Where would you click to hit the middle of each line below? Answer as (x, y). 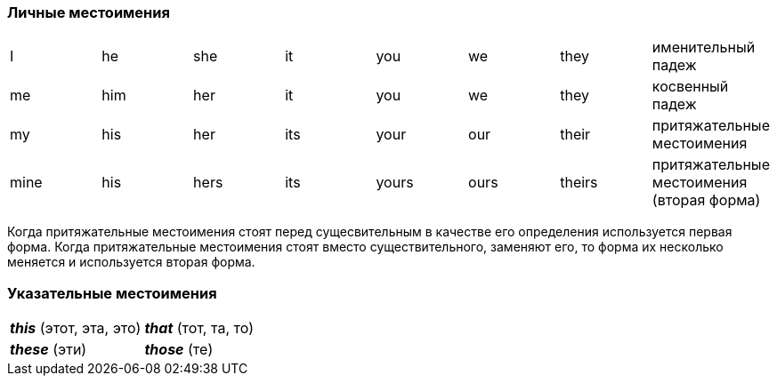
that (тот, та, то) (199, 328)
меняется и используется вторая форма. (131, 262)
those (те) (179, 350)
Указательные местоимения (112, 293)
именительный (704, 48)
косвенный (690, 87)
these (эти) (49, 350)
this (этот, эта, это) (76, 328)
